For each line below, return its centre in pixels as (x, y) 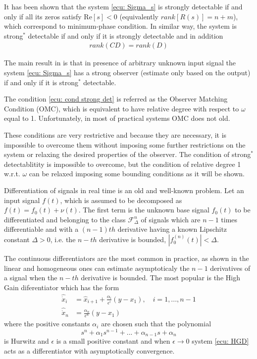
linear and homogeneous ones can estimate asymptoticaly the (97, 268)
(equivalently (139, 16)
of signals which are (171, 219)
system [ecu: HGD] (220, 341)
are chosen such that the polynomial (156, 324)
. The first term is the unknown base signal (144, 210)
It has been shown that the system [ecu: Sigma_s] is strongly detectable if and (123, 6)
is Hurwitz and (26, 341)
